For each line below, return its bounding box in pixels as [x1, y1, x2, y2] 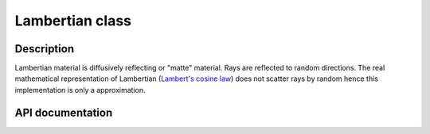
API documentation [14, 105, 113, 119]
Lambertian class [14, 12, 131, 29]
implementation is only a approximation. [14, 85, 146, 94]
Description [14, 42, 75, 56]
